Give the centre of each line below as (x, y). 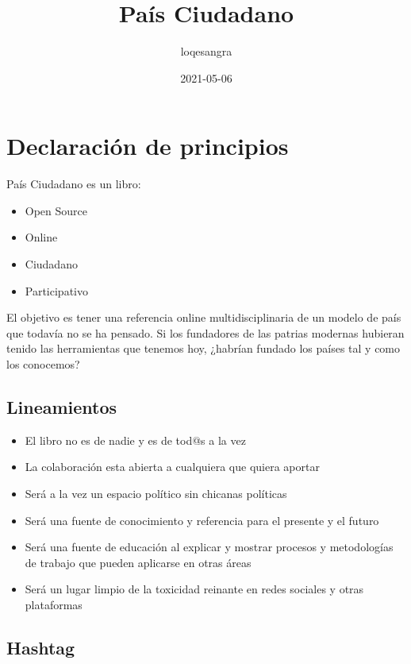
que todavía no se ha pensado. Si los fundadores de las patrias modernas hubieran (205, 332)
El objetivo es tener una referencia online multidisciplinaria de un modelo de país (204, 317)
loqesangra (206, 51)
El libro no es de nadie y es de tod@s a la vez (135, 440)
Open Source (56, 210)
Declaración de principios (148, 146)
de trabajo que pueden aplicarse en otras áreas (138, 562)
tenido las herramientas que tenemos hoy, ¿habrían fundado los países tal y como (204, 348)
